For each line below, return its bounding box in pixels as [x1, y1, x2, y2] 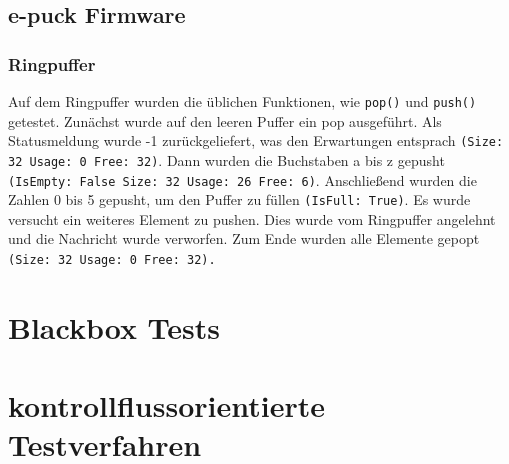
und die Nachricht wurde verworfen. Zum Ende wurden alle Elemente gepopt [8, 228, 480, 249]
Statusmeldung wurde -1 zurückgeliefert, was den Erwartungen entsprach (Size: [8, 130, 504, 151]
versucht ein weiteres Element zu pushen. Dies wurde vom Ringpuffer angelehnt [8, 208, 496, 229]
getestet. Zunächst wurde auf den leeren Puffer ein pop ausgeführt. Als [8, 110, 442, 131]
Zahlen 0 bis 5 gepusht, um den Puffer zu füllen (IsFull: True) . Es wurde [8, 189, 471, 210]
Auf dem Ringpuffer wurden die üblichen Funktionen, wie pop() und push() [8, 91, 477, 111]
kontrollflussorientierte [8, 385, 325, 426]
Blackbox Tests [8, 306, 221, 347]
